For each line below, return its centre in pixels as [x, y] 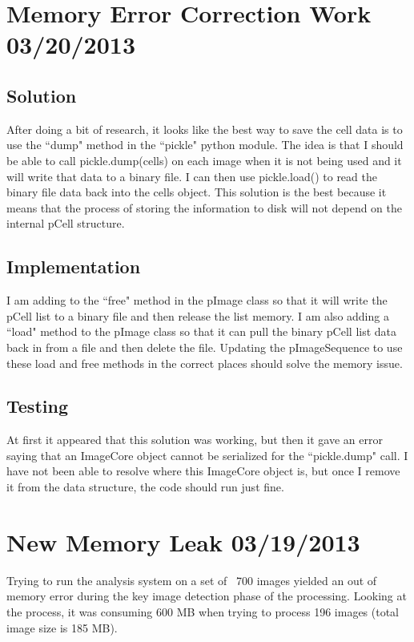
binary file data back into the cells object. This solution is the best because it [197, 192]
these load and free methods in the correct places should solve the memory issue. [205, 363]
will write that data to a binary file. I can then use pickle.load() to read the [192, 176]
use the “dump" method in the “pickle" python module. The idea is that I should [205, 145]
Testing [37, 406]
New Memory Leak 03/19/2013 [183, 541]
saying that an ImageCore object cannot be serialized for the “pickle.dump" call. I [207, 455]
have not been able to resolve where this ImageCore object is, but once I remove [203, 471]
